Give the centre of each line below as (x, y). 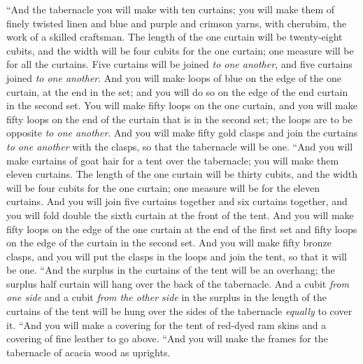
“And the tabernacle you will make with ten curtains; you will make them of (171, 9)
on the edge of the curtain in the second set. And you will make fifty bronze (169, 243)
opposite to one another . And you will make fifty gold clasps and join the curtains (182, 133)
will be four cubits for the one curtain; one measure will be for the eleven (163, 187)
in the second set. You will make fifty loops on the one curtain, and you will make (182, 105)
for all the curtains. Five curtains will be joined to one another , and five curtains (179, 64)
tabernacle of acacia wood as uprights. (88, 352)
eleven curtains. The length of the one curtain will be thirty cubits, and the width (182, 174)
